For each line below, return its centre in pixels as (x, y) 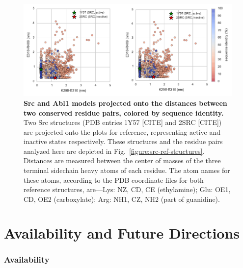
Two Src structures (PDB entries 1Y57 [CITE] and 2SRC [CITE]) (123, 122)
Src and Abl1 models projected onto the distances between (125, 103)
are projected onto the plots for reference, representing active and (122, 132)
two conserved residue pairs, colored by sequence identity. (124, 112)
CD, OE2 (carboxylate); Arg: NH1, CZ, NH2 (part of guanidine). (122, 199)
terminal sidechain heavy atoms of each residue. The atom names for (127, 170)
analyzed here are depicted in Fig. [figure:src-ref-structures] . (114, 151)
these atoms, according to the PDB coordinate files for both (114, 180)
